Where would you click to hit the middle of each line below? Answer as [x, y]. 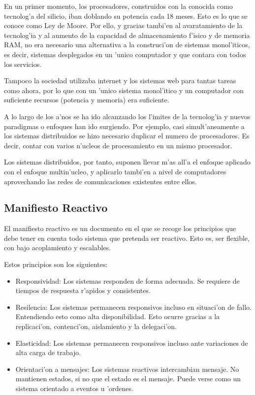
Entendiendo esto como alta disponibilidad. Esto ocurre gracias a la [118, 316]
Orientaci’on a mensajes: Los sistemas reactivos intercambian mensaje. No [127, 369]
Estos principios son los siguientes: [56, 264]
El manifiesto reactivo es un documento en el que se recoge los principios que [120, 228]
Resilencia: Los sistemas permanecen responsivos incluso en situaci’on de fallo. [133, 307]
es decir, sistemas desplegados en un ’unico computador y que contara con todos [125, 54]
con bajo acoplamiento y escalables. [58, 247]
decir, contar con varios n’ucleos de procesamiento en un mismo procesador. [118, 145]
